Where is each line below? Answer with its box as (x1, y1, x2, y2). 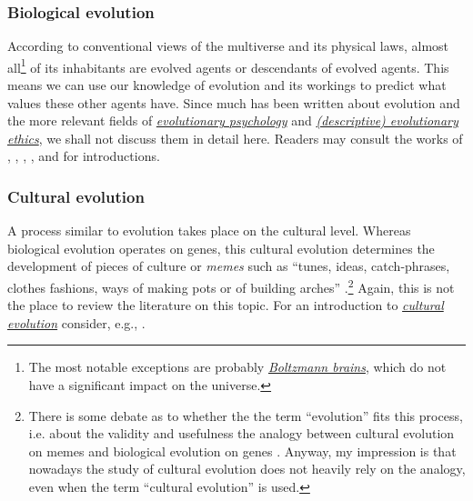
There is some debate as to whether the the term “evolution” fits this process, (28, 406, 463, 425)
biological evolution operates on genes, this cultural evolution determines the (7, 238, 435, 257)
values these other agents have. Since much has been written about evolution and (7, 93, 460, 112)
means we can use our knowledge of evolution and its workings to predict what (7, 75, 447, 95)
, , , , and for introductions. (7, 146, 160, 165)
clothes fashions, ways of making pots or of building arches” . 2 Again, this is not (7, 276, 455, 296)
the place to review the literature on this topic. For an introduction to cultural (7, 296, 444, 315)
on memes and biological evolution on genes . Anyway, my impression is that (28, 441, 457, 460)
